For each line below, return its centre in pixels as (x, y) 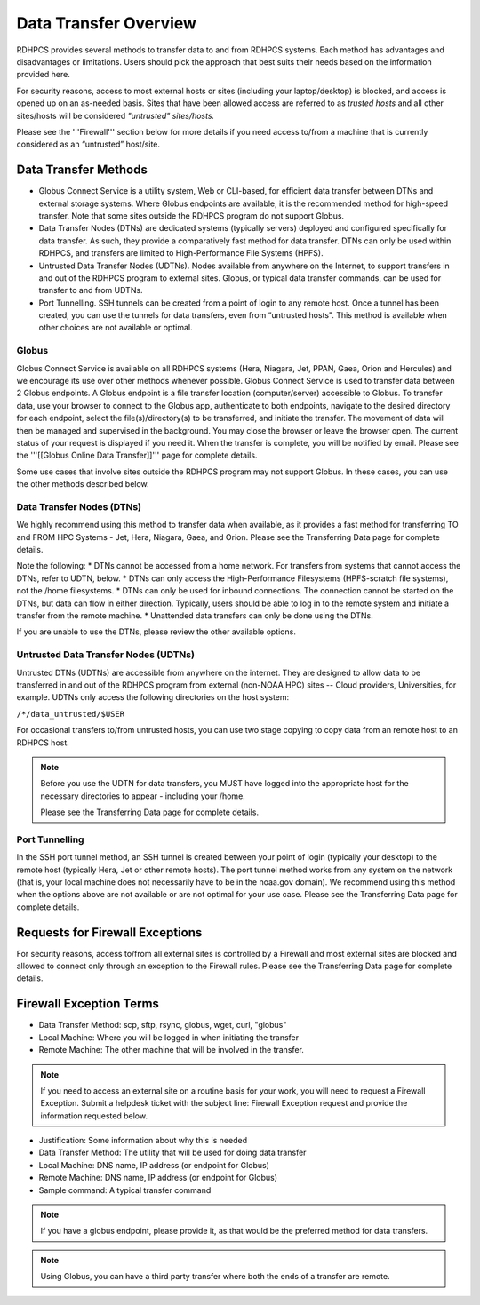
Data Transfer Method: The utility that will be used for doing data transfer (172, 1153)
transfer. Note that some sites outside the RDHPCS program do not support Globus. (192, 215)
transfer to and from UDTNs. (91, 290)
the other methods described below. (83, 484)
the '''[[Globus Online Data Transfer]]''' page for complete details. (137, 455)
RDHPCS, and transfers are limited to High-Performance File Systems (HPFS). (181, 253)
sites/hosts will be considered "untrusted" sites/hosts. (116, 115)
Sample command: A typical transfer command (125, 1190)
